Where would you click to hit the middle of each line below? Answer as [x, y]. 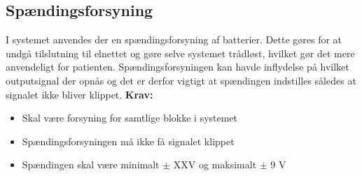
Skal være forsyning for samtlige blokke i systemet [130, 118]
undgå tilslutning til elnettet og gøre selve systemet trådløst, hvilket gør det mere [180, 53]
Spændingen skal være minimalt [91, 164]
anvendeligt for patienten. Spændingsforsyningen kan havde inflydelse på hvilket [177, 67]
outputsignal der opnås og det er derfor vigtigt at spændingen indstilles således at [181, 80]
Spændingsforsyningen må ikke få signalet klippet [128, 141]
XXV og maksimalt [215, 164]
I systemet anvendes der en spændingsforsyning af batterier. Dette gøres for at [174, 39]
